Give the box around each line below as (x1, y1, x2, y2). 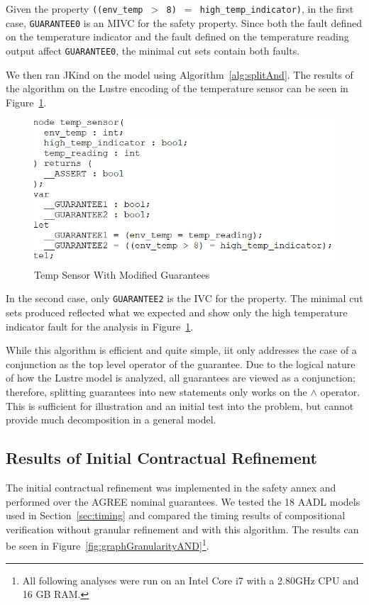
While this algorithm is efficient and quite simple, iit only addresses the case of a (6, 343, 357, 357)
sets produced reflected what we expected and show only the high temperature (6, 304, 348, 319)
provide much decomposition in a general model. (6, 412, 216, 427)
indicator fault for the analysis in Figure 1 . (6, 318, 194, 333)
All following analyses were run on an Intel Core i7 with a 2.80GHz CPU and (22, 572, 359, 587)
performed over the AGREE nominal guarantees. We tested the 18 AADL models (6, 494, 360, 509)
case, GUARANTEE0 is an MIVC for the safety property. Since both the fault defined (6, 15, 363, 30)
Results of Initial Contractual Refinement (6, 447, 317, 469)
